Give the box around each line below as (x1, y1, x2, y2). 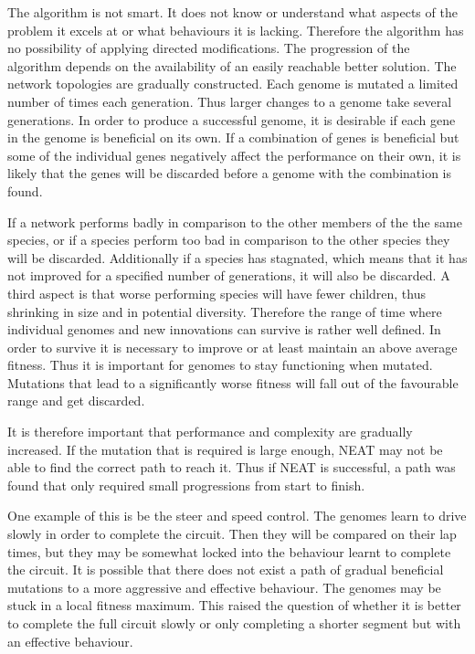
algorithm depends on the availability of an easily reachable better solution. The (7, 56, 457, 75)
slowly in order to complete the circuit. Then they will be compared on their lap (7, 524, 457, 543)
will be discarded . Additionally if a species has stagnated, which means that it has (7, 248, 468, 267)
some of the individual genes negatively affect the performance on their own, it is (7, 145, 461, 164)
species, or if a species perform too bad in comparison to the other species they (7, 230, 450, 249)
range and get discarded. (7, 391, 145, 410)
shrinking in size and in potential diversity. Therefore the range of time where (7, 301, 442, 321)
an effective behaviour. (7, 631, 133, 650)
